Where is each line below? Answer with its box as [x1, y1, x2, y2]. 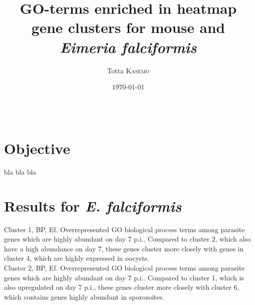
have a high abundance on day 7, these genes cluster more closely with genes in [4, 243, 244, 253]
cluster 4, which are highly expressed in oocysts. [4, 253, 149, 263]
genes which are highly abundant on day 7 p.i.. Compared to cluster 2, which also [4, 234, 251, 244]
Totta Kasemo [107, 65, 150, 75]
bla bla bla [4, 166, 36, 177]
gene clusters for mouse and [31, 17, 225, 37]
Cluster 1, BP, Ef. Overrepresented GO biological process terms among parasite [4, 224, 245, 234]
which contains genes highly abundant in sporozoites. [4, 291, 165, 302]
